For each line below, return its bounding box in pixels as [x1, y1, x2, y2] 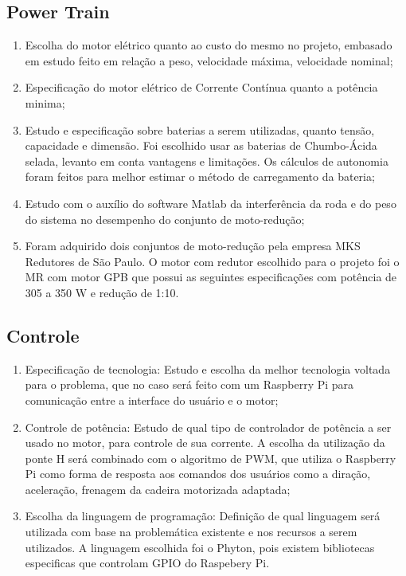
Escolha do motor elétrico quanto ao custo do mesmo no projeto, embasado [25, 37, 392, 53]
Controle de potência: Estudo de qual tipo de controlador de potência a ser [25, 418, 392, 435]
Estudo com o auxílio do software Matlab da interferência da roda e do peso [25, 194, 396, 211]
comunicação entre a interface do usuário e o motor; [25, 391, 279, 408]
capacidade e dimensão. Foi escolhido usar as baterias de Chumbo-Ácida [25, 137, 377, 154]
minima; [25, 94, 65, 111]
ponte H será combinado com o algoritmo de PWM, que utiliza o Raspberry [25, 449, 396, 466]
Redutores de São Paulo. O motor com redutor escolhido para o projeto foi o [25, 253, 400, 269]
